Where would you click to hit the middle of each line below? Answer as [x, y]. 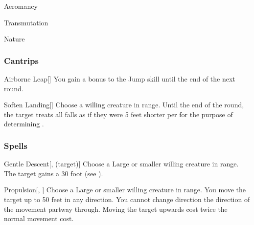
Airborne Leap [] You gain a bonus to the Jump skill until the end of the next [120, 79]
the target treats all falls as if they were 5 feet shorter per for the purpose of [118, 114]
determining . [24, 124]
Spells [16, 145]
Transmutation [26, 22]
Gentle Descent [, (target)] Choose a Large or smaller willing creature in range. [121, 164]
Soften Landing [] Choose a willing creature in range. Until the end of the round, [124, 105]
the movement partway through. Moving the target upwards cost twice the [116, 209]
